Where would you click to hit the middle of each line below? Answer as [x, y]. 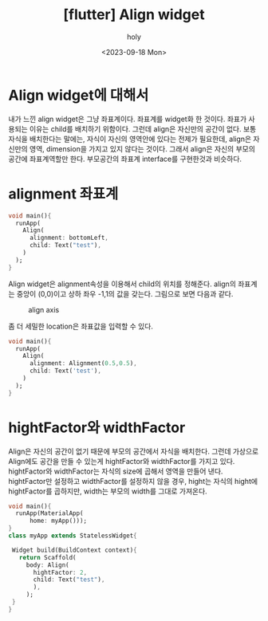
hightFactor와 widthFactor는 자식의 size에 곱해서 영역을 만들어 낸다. [116, 471]
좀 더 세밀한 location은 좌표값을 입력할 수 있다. [81, 326]
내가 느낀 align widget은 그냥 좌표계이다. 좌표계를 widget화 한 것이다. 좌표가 [128, 119]
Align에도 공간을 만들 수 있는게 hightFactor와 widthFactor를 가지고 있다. [122, 461]
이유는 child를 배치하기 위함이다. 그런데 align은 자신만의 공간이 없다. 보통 [143, 128]
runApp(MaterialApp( [49, 513]
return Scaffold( [48, 557]
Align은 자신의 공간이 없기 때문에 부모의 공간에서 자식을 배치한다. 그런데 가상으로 [134, 451]
